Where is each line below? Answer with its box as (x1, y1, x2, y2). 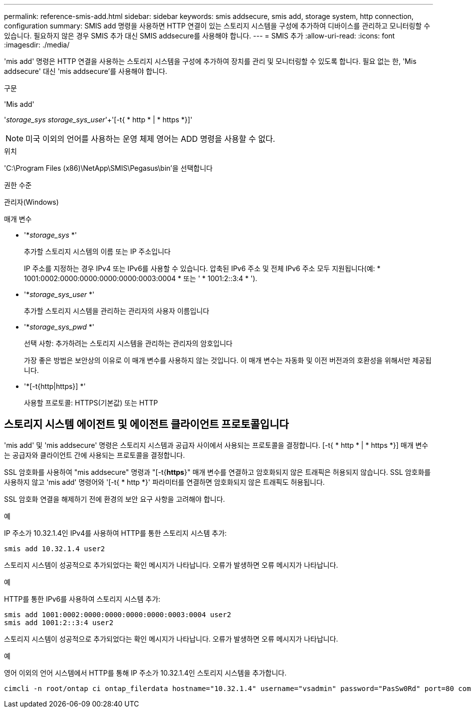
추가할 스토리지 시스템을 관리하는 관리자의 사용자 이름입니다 (24, 307, 210, 315)
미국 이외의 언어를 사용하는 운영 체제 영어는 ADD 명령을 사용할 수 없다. (25, 134, 275, 144)
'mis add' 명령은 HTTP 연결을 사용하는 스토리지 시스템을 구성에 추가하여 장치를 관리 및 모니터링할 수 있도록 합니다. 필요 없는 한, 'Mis (4, 57, 417, 65)
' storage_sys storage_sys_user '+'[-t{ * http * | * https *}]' (4, 115, 193, 124)
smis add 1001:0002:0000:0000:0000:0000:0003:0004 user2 (4, 610, 232, 619)
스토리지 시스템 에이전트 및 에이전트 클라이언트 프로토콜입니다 (4, 418, 289, 431)
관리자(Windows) (4, 198, 59, 206)
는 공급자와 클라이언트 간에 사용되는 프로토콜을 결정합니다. (4, 450, 185, 459)
